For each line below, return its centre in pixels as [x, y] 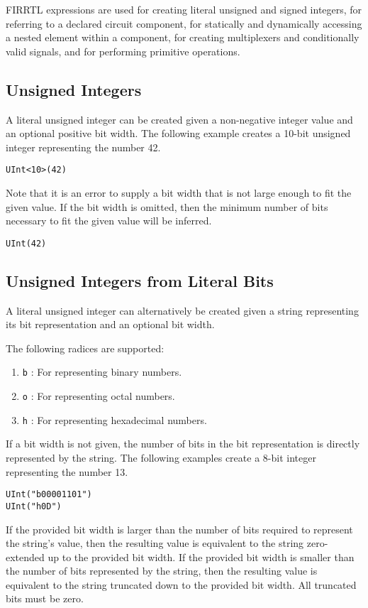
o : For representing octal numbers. [99, 396]
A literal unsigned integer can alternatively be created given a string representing [182, 310]
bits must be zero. [45, 598]
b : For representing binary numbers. [102, 372]
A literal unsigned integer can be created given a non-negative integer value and [179, 119]
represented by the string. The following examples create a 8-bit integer [161, 457]
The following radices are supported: [85, 348]
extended [25, 557]
